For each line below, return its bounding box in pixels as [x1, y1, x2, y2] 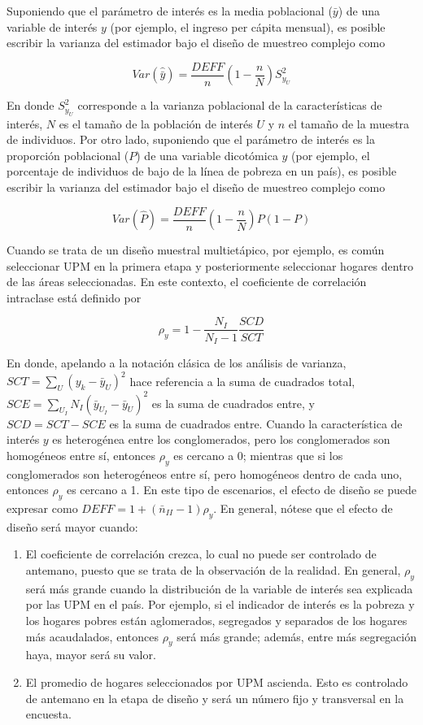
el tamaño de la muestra [288, 115, 410, 132]
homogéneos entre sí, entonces [7, 446, 156, 463]
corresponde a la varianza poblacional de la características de [77, 97, 382, 114]
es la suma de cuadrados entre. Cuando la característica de [109, 415, 403, 432]
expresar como [7, 499, 78, 516]
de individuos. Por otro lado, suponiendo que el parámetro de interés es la [7, 131, 375, 148]
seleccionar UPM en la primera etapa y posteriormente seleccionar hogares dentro [7, 257, 414, 274]
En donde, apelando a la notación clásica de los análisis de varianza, [7, 354, 347, 371]
